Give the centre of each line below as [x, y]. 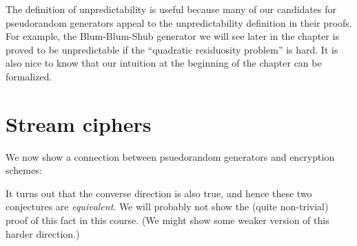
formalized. [29, 76]
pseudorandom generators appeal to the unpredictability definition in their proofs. [179, 22]
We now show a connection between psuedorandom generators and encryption [170, 156]
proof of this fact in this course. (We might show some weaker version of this [167, 220]
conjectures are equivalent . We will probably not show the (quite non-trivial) [167, 206]
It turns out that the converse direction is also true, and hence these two [159, 193]
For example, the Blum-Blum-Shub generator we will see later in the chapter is [172, 36]
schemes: [24, 170]
